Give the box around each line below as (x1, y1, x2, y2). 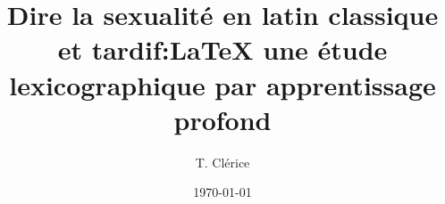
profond (173, 101, 272, 137)
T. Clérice (195, 152, 250, 171)
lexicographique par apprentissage (9, 66, 436, 102)
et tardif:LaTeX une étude (57, 31, 388, 68)
